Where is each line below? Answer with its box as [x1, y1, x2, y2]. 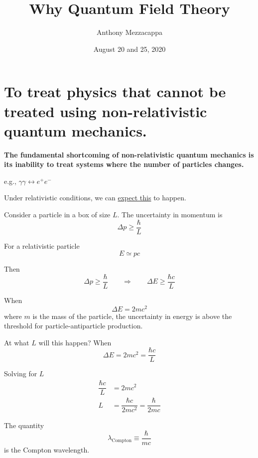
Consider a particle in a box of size [4, 209, 111, 219]
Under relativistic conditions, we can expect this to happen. [4, 192, 186, 203]
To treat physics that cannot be [4, 81, 226, 102]
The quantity [4, 420, 44, 431]
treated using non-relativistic [4, 101, 207, 121]
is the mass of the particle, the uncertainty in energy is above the [32, 310, 232, 321]
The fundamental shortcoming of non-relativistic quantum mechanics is [4, 149, 254, 159]
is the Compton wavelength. [4, 444, 90, 455]
